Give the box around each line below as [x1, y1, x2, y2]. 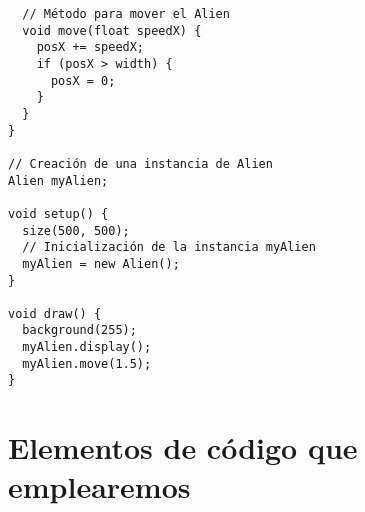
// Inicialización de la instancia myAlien [22, 240, 316, 255]
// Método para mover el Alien [22, 7, 230, 21]
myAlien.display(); [22, 340, 152, 355]
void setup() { [8, 206, 109, 221]
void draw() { [8, 306, 102, 321]
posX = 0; [50, 73, 116, 88]
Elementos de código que [8, 427, 358, 468]
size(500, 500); [22, 223, 130, 238]
